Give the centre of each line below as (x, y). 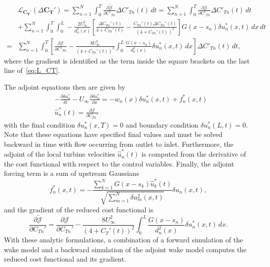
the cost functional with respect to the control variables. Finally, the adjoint (119, 163)
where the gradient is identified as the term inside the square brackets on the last (127, 60)
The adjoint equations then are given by (65, 86)
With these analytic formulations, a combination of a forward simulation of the (124, 240)
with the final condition (39, 124)
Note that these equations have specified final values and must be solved (113, 134)
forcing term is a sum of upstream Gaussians (72, 173)
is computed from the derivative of (194, 154)
